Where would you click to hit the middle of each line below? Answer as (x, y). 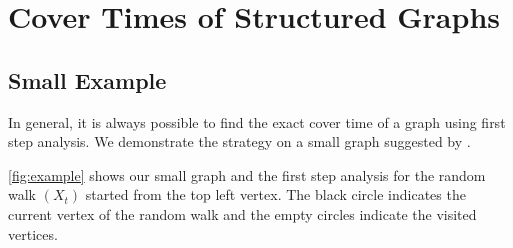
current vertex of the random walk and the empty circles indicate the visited (242, 213)
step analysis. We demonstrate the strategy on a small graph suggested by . (239, 141)
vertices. (33, 233)
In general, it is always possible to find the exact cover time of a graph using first (257, 121)
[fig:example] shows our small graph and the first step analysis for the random (247, 174)
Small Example (87, 79)
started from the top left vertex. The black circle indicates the (275, 194)
